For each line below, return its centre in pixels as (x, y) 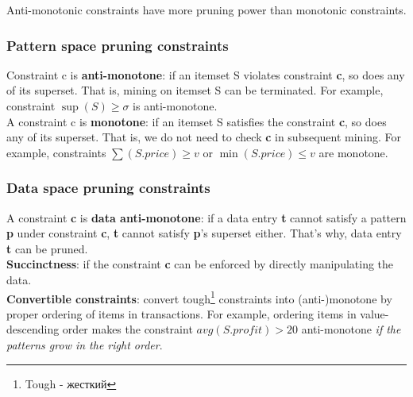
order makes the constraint (127, 329)
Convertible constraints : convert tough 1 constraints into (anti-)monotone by (199, 297)
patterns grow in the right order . (85, 345)
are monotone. (353, 152)
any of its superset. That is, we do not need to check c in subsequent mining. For (204, 137)
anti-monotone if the (351, 329)
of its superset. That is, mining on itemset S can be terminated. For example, (195, 90)
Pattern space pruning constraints (118, 45)
